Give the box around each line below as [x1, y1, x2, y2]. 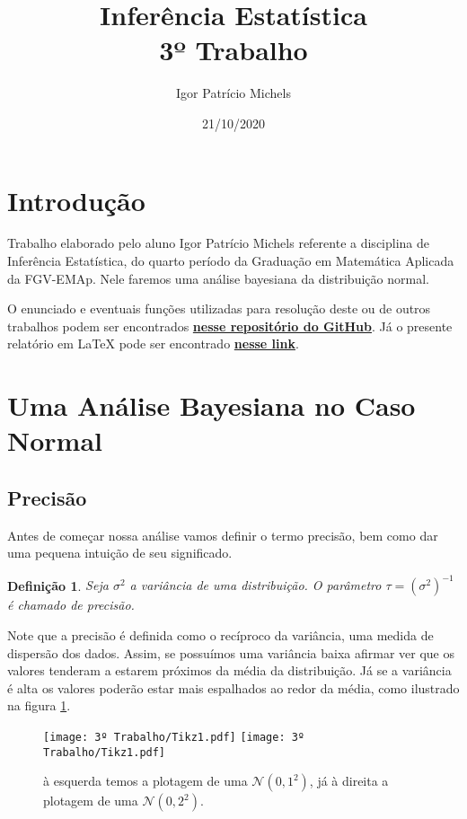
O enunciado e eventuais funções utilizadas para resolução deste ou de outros [7, 299, 431, 318]
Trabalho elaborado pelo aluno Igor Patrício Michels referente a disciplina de [7, 233, 430, 252]
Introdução [7, 181, 145, 218]
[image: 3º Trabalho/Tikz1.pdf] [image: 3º [43, 731, 305, 744]
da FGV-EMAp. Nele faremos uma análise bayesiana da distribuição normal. [7, 269, 429, 287]
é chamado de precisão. [7, 595, 135, 614]
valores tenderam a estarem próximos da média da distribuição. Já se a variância [7, 661, 452, 680]
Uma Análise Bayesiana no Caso [7, 387, 416, 424]
